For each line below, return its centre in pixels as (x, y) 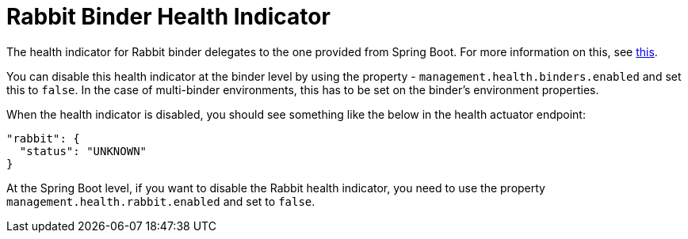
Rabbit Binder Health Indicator (168, 17)
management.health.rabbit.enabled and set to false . (161, 201)
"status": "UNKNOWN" (83, 151)
